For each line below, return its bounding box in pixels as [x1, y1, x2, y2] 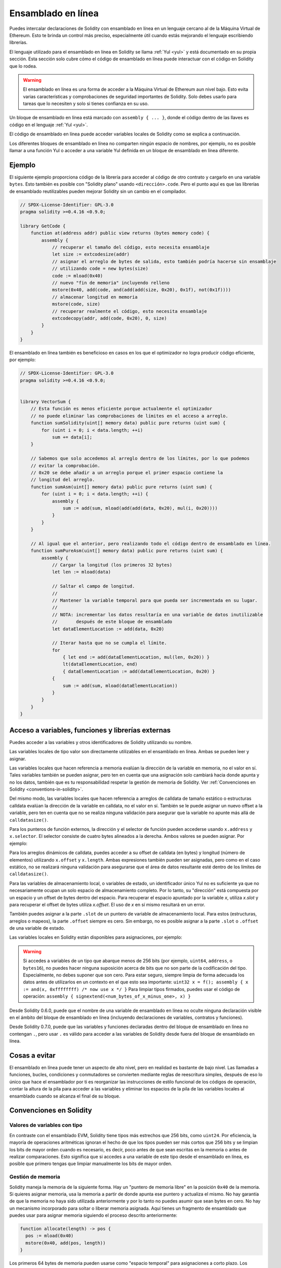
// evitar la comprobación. [30, 463, 101, 469]
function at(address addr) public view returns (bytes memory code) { [30, 230, 210, 236]
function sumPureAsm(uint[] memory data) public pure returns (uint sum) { [30, 548, 223, 554]
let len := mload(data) [52, 569, 111, 575]
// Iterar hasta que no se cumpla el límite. [52, 640, 167, 646]
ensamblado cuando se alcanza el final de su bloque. [9, 1093, 121, 1099]
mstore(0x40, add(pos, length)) [25, 1240, 106, 1246]
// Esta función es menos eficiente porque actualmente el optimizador [30, 406, 213, 412]
